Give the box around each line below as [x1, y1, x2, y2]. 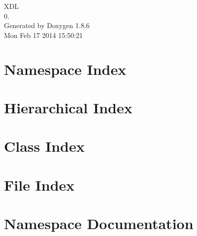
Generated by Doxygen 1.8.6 [4, 20, 90, 31]
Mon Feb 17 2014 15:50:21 [4, 30, 83, 40]
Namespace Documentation [4, 213, 194, 234]
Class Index [4, 136, 85, 156]
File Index [4, 174, 75, 195]
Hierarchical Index [4, 97, 132, 117]
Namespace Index [4, 59, 127, 79]
